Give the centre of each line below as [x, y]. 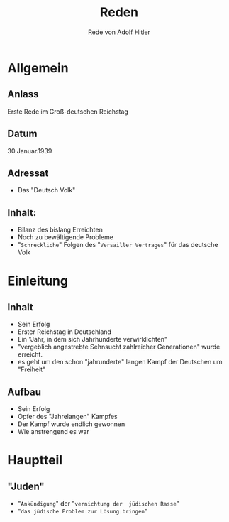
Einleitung [38, 281]
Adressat [28, 173]
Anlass [23, 94]
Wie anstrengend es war [54, 431]
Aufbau [24, 392]
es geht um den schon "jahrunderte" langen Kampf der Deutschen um [120, 362]
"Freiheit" [32, 369]
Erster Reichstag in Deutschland [65, 332]
